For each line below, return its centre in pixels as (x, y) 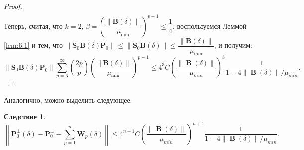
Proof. (13, 6)
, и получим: (233, 45)
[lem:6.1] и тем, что (33, 45)
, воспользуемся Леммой (210, 26)
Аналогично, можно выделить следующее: (68, 100)
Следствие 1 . (25, 116)
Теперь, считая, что (33, 26)
